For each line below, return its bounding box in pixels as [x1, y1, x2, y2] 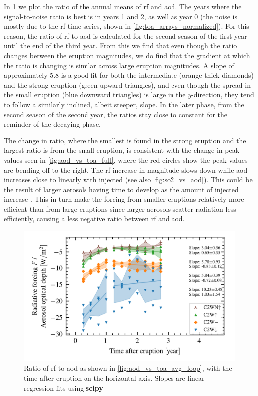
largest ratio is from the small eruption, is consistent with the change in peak [4, 145, 240, 155]
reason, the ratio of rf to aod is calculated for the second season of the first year [4, 30, 247, 41]
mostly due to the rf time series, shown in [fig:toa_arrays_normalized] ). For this [4, 21, 249, 31]
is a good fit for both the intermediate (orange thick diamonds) [61, 70, 254, 80]
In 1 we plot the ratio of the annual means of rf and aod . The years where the [4, 1, 242, 11]
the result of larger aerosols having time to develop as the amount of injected [4, 184, 239, 194]
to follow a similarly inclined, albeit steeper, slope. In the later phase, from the [4, 99, 244, 109]
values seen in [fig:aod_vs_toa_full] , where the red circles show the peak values [4, 154, 248, 165]
